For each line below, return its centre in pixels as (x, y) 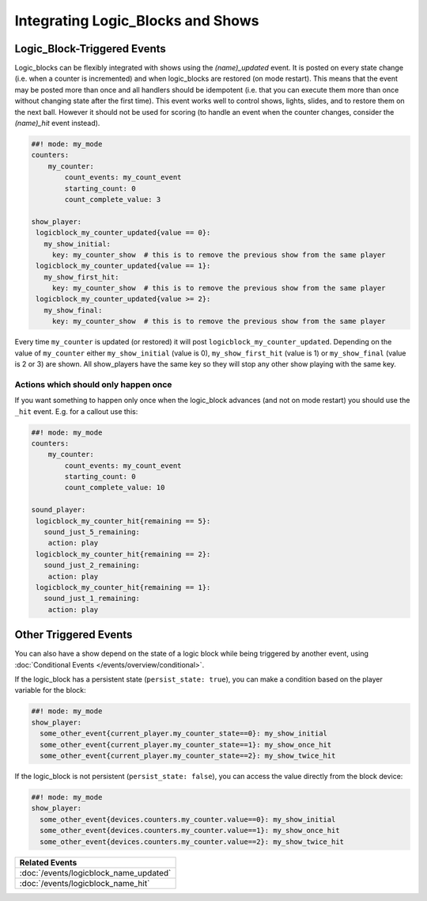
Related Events (48, 862)
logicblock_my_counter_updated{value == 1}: (123, 266)
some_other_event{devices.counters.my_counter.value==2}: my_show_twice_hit (192, 842)
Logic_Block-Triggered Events (90, 49)
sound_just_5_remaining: (92, 532)
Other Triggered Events (74, 635)
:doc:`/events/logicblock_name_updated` (95, 872)
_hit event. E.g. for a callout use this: (76, 411)
